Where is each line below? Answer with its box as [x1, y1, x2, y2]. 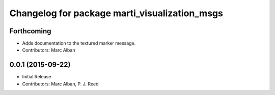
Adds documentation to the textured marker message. [22, 40, 136, 46]
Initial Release [22, 74, 51, 80]
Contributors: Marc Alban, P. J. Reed [22, 81, 99, 87]
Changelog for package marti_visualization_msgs [9, 8, 224, 19]
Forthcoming [9, 27, 51, 35]
